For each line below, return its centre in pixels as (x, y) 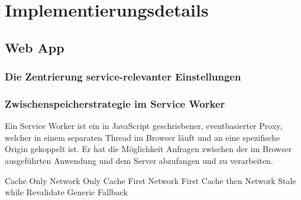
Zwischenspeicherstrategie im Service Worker (115, 103)
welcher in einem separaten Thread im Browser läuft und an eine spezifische (143, 137)
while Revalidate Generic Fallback (66, 192)
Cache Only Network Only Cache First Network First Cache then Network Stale (150, 180)
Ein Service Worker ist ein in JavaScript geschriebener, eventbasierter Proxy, (144, 126)
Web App (35, 47)
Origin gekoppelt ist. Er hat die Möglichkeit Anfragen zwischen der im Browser (148, 149)
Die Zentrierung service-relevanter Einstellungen (123, 77)
